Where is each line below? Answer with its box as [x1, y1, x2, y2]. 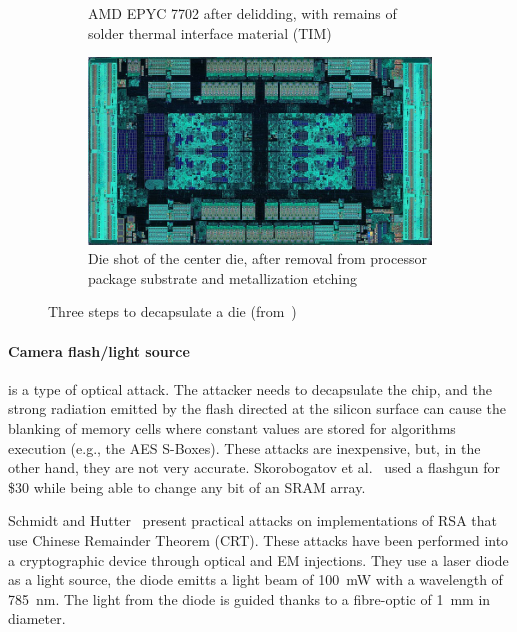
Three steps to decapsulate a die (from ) [48, 301, 297, 322]
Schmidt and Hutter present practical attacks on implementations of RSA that [8, 510, 497, 531]
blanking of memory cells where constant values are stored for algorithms [8, 418, 456, 439]
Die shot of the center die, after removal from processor [88, 248, 427, 269]
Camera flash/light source [8, 340, 190, 361]
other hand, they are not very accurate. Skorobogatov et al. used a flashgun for [8, 457, 500, 478]
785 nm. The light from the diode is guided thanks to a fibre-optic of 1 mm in [8, 588, 491, 609]
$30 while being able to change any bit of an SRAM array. [8, 476, 366, 497]
